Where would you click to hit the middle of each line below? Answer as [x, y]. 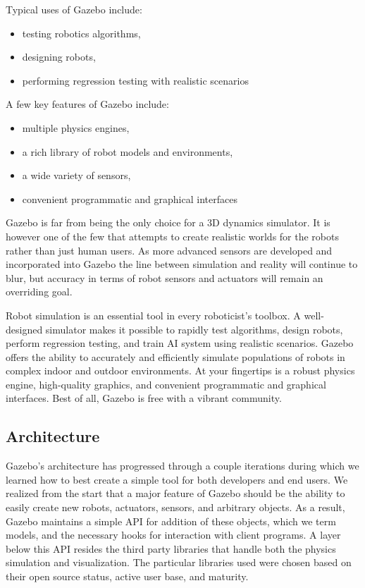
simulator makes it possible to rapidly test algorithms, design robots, [194, 329]
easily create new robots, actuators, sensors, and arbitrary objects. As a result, [175, 507]
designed [24, 329]
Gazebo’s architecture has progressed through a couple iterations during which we [182, 466]
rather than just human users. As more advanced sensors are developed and [169, 250]
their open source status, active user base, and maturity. [127, 576]
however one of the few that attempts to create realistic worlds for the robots [172, 236]
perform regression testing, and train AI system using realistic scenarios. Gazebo [180, 343]
